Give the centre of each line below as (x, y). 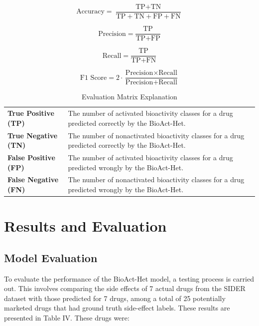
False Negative (33, 179)
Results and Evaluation (85, 226)
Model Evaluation (51, 257)
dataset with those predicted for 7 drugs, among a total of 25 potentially (115, 298)
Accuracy (90, 12)
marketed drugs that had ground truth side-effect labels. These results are (117, 308)
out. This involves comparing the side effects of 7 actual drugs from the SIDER (125, 288)
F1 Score (93, 78)
